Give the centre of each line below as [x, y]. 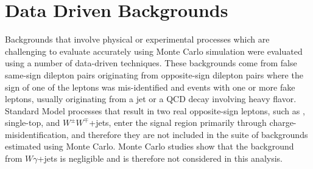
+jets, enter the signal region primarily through [178, 122]
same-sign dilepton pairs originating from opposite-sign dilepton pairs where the [154, 74]
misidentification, [37, 134]
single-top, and [33, 122]
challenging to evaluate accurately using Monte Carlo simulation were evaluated [154, 51]
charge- [283, 122]
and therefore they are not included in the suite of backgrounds [190, 134]
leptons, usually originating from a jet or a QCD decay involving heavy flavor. [151, 99]
